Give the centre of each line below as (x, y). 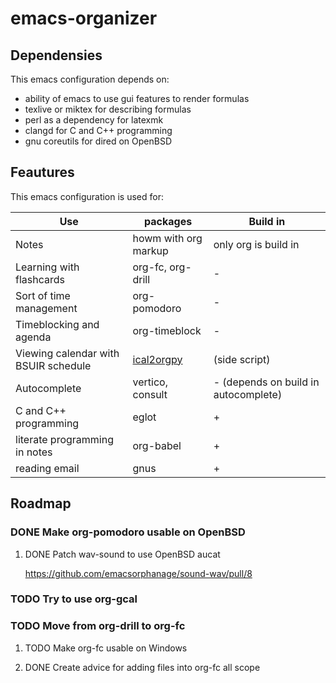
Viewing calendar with (67, 353)
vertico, (150, 382)
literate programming (65, 439)
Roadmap (41, 503)
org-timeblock (167, 330)
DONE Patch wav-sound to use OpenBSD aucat (122, 554)
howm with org (167, 238)
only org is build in (256, 244)
